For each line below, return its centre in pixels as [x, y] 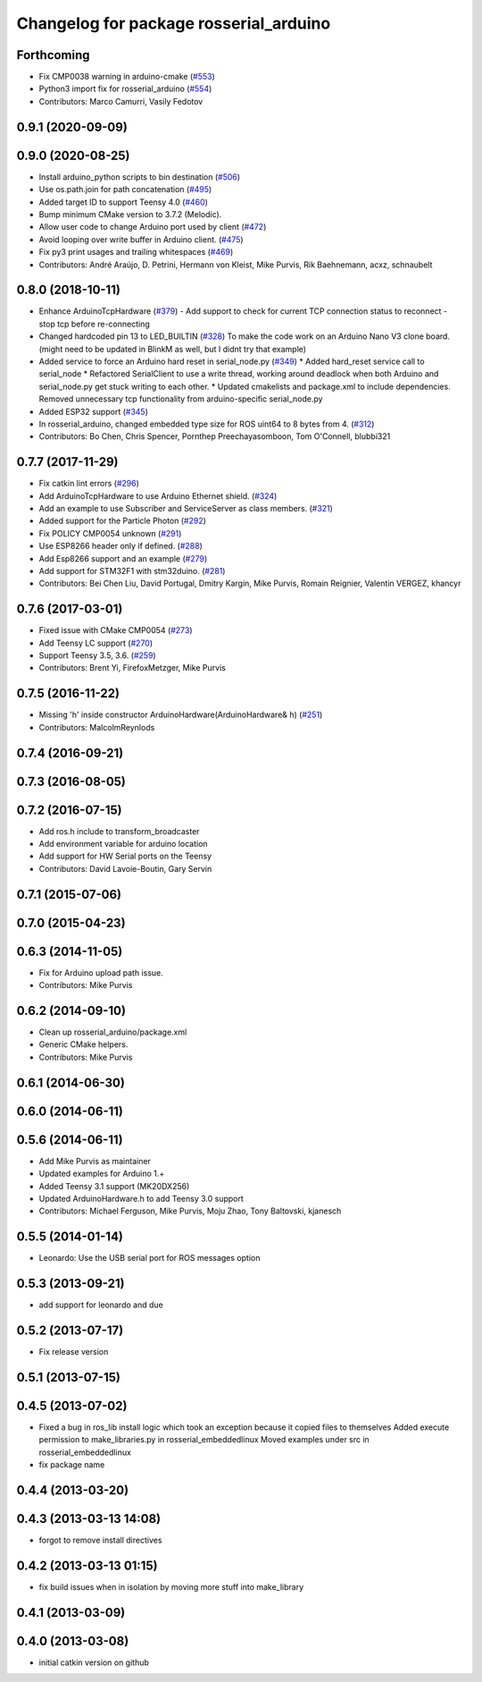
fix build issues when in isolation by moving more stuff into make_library [171, 1586]
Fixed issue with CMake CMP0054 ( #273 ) [116, 630]
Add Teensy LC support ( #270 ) [96, 643]
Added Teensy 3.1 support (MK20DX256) [114, 1186]
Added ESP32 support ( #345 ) [94, 411]
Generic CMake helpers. [83, 1044]
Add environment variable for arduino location [124, 844]
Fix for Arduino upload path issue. [101, 972]
